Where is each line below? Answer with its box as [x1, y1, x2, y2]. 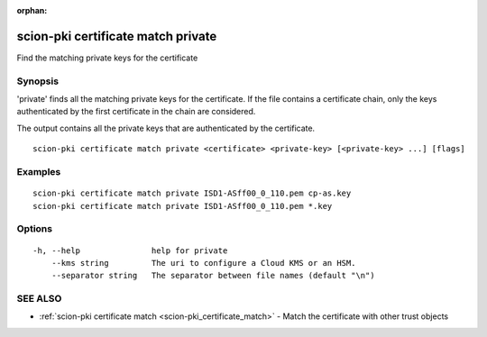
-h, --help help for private [32, 245, 228, 256]
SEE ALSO [16, 293, 62, 305]
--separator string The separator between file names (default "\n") [51, 270, 375, 281]
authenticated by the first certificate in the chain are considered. [16, 106, 256, 117]
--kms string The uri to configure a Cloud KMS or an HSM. [51, 258, 356, 268]
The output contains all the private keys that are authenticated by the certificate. [16, 123, 316, 133]
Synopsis [16, 75, 59, 87]
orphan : [16, 5, 48, 15]
